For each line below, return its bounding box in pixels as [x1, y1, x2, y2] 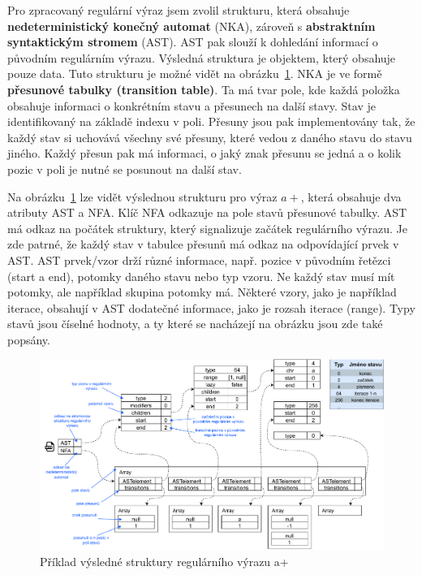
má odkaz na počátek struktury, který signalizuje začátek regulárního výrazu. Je [7, 219, 407, 236]
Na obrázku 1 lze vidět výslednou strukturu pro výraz [7, 188, 278, 205]
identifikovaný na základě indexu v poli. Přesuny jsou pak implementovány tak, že [7, 113, 416, 130]
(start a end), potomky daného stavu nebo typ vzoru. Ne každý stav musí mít [7, 267, 395, 284]
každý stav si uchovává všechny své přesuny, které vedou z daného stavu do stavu [7, 128, 412, 145]
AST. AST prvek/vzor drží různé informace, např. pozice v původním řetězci [7, 251, 391, 268]
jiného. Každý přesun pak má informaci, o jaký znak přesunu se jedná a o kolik [7, 145, 402, 162]
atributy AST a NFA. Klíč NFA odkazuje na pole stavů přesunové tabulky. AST [7, 204, 407, 221]
